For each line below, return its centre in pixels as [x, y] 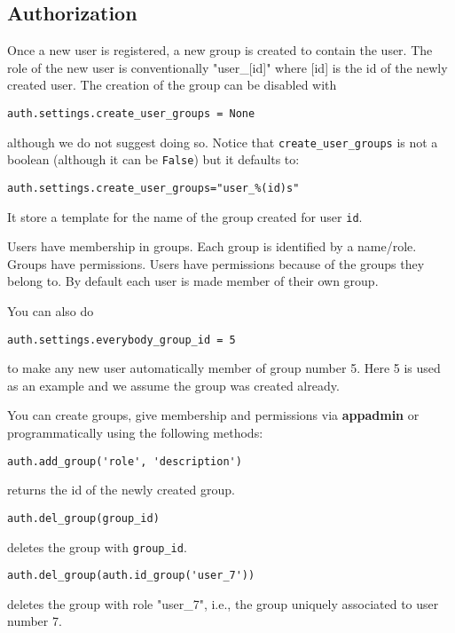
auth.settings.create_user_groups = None [131, 113]
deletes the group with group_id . [97, 546]
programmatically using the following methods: [135, 433]
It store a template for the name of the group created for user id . [185, 216]
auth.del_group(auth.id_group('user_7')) [131, 576]
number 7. [35, 621]
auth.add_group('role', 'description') [125, 461]
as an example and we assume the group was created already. [173, 385]
